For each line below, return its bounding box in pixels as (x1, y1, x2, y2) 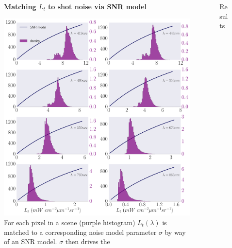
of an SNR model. (4, 236, 57, 247)
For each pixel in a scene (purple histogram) (4, 217, 135, 227)
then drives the (65, 236, 110, 247)
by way (165, 227, 186, 237)
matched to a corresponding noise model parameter (4, 227, 157, 237)
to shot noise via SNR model (48, 1, 147, 11)
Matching (4, 1, 36, 11)
